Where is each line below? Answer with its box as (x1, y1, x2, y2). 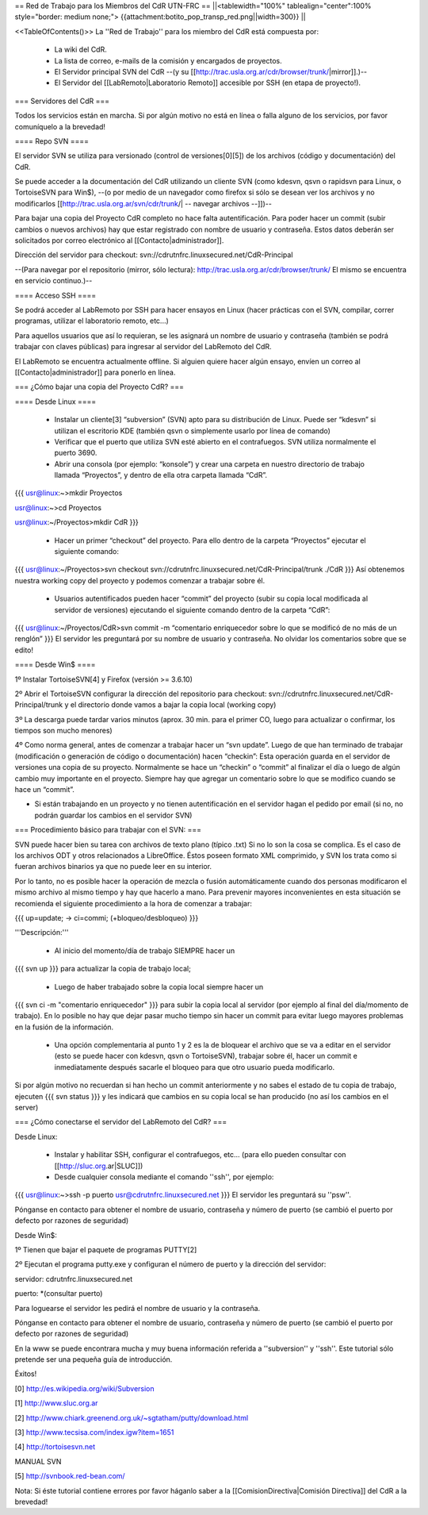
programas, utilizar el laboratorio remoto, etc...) (14, 316, 170, 325)
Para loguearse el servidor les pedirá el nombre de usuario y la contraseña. (14, 1303, 261, 1313)
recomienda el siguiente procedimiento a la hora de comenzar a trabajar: (14, 898, 253, 908)
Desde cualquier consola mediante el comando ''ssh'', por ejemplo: (54, 1171, 274, 1182)
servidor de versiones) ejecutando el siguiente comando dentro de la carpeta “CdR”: (54, 605, 331, 614)
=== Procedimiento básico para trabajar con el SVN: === (14, 825, 202, 835)
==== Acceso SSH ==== (14, 290, 97, 300)
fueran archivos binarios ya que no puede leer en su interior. (14, 862, 212, 871)
